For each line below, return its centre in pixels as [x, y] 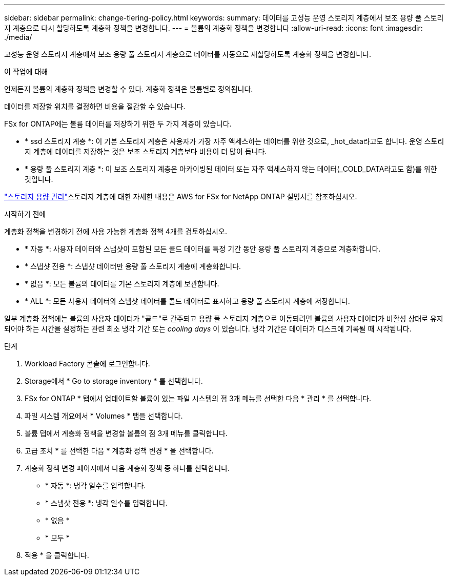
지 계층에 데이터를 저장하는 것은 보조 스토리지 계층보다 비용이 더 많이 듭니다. [146, 151]
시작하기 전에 [25, 214]
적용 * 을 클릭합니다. [57, 555]
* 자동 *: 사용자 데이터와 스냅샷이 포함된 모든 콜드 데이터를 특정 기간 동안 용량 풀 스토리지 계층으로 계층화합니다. [203, 249]
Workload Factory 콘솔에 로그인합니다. [87, 364]
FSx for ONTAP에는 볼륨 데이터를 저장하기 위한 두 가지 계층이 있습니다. [118, 124]
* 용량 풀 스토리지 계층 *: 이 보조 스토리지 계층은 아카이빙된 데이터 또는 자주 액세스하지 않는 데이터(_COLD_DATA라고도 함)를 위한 [231, 169]
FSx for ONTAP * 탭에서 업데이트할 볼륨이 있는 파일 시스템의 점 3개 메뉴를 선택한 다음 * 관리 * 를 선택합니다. [198, 398]
